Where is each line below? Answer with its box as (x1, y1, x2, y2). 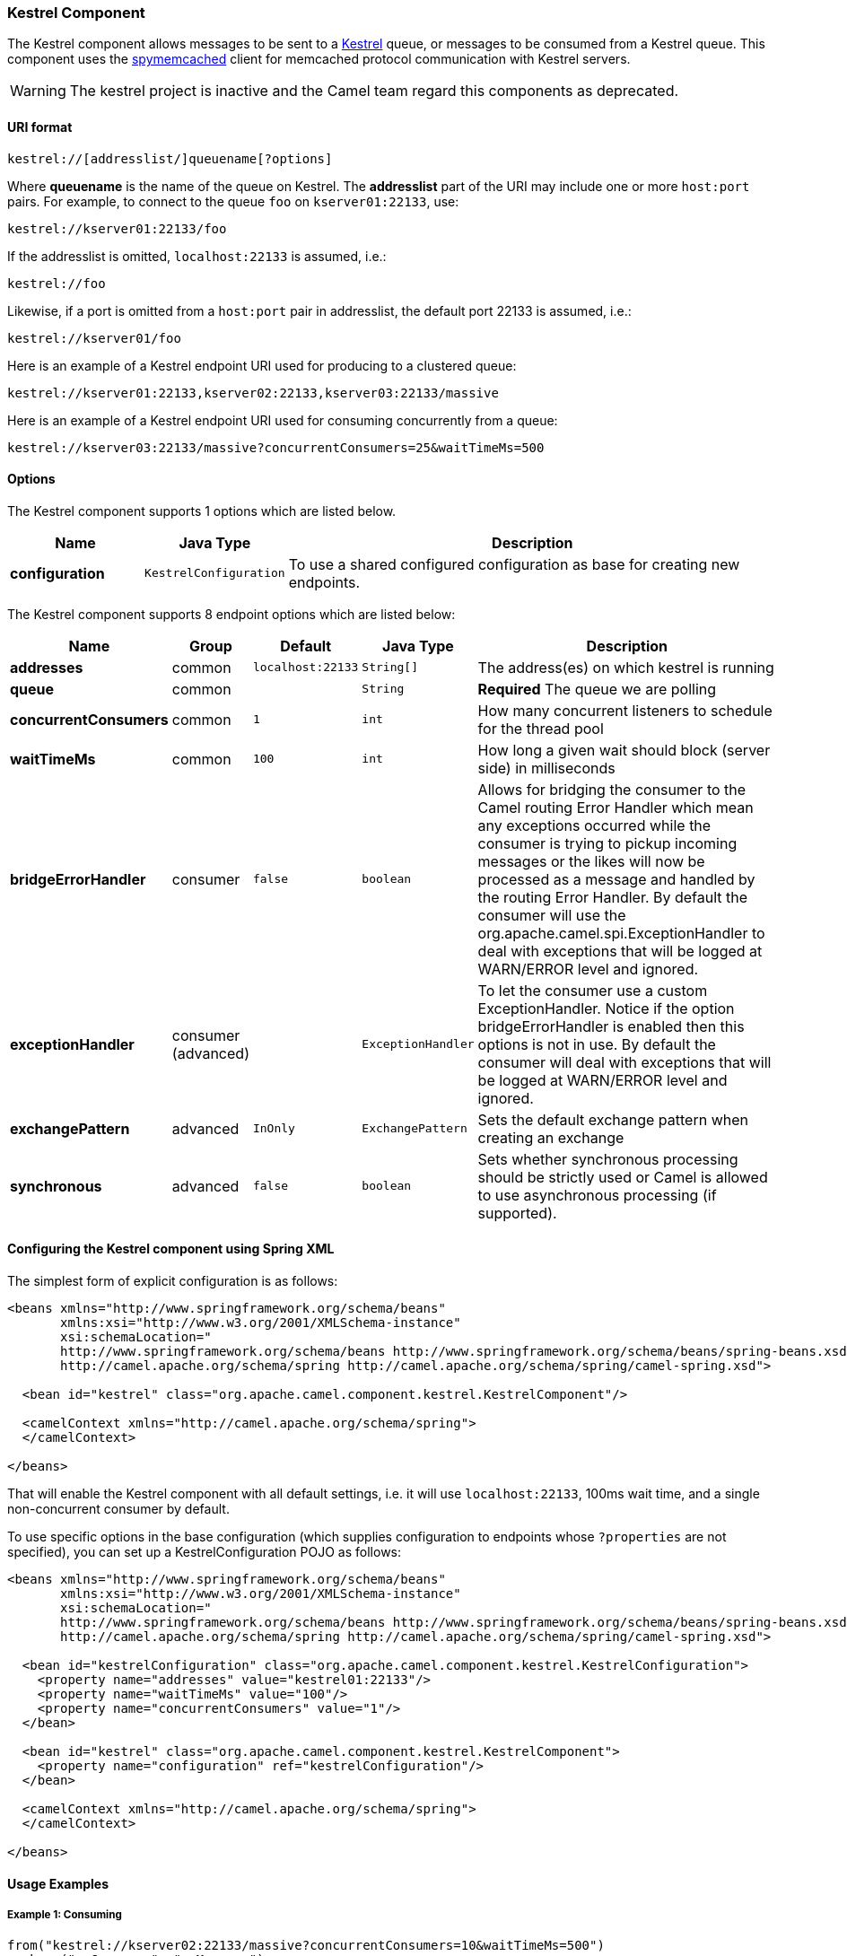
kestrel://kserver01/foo (7, 330, 181, 345)
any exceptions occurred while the (477, 816, 712, 834)
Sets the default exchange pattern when (477, 1110, 748, 1129)
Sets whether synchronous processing (477, 1149, 738, 1168)
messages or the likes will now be (477, 851, 705, 870)
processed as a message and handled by (477, 869, 755, 888)
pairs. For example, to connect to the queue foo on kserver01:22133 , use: (7, 193, 459, 209)
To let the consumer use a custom (477, 981, 708, 1000)
